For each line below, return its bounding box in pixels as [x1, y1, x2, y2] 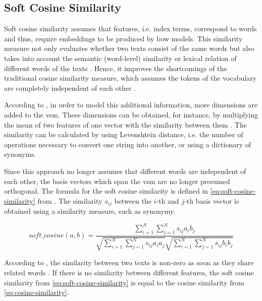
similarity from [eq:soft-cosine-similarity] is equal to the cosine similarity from [4, 277, 244, 287]
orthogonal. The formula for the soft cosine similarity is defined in [4, 186, 208, 196]
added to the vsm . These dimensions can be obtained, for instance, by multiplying [4, 109, 258, 119]
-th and [156, 195, 179, 206]
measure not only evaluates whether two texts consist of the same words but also [4, 43, 254, 53]
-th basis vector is [184, 195, 239, 206]
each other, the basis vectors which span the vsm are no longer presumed [4, 175, 230, 186]
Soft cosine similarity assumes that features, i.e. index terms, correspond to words [4, 23, 257, 34]
